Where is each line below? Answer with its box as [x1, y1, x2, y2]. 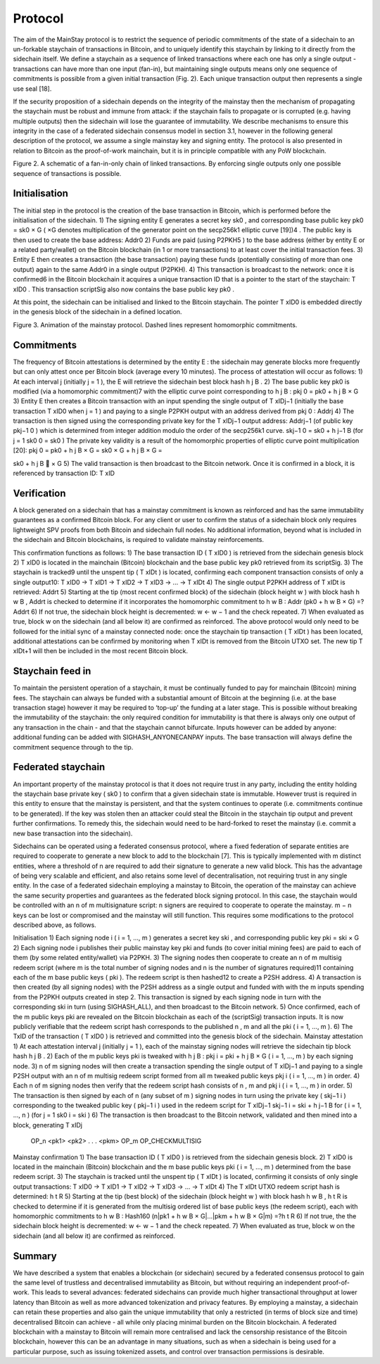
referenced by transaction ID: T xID [13, 469, 115, 478]
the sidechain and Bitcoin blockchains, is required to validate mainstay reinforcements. [13, 536, 264, 544]
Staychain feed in [13, 665, 91, 677]
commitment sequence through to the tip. [13, 743, 134, 751]
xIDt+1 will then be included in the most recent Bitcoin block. [13, 647, 189, 655]
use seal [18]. [13, 84, 52, 93]
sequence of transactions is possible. [13, 169, 122, 177]
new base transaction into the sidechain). [13, 829, 133, 838]
